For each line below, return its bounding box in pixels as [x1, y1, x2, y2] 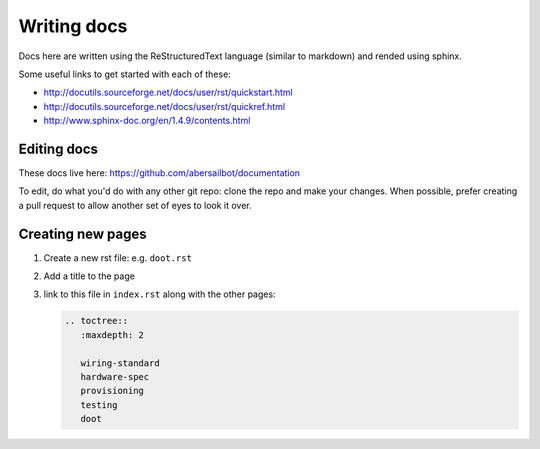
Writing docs [18, 15, 128, 37]
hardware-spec [80, 371, 150, 383]
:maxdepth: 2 [80, 329, 145, 340]
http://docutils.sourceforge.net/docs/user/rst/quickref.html [43, 100, 285, 112]
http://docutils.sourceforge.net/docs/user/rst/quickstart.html [43, 86, 294, 99]
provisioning [80, 385, 145, 397]
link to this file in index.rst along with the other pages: [43, 288, 276, 300]
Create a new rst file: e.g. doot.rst [43, 251, 192, 264]
